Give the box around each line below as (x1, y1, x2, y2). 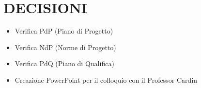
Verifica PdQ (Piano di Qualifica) (15, 58, 114, 69)
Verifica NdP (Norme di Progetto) (15, 42, 116, 52)
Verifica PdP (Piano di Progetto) (15, 26, 113, 36)
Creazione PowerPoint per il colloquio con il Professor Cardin (15, 74, 198, 85)
